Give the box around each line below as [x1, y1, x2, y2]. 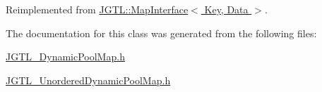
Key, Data [204, 2, 249, 16]
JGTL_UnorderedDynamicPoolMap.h [6, 72, 171, 87]
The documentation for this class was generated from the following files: [6, 25, 317, 40]
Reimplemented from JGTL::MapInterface [6, 2, 189, 16]
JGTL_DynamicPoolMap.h [6, 49, 125, 64]
